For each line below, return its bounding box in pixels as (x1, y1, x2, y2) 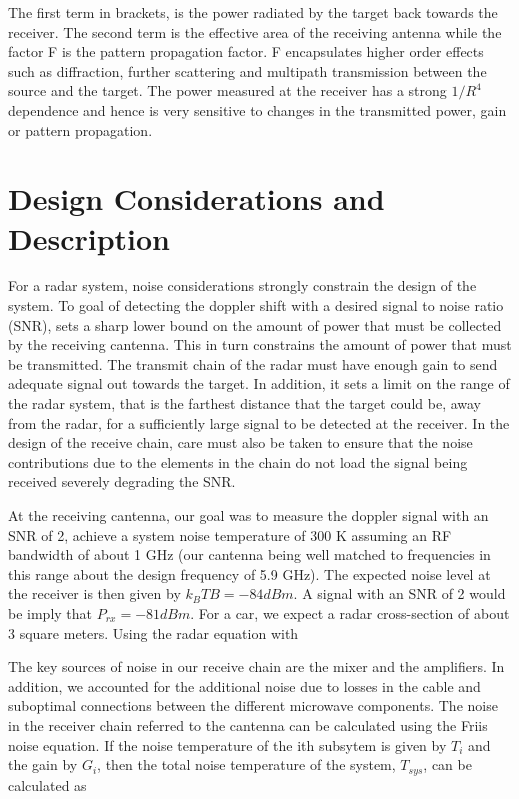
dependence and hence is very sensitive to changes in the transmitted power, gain (8, 99, 507, 120)
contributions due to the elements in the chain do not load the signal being (8, 451, 468, 472)
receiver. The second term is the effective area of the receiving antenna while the (8, 21, 502, 42)
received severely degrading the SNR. (8, 471, 236, 492)
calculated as (8, 774, 87, 795)
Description (8, 217, 171, 258)
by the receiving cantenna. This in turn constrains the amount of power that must (8, 334, 512, 355)
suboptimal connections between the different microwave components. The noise (8, 695, 498, 716)
